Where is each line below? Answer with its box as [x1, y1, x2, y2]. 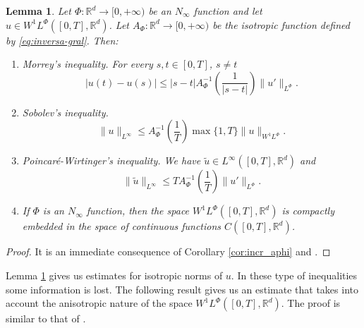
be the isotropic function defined [212, 17, 350, 32]
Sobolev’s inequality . [22, 104, 109, 119]
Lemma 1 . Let [6, 4, 71, 18]
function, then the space [86, 203, 190, 218]
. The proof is [281, 296, 341, 310]
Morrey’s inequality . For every [22, 56, 153, 71]
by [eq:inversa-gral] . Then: [6, 32, 119, 47]
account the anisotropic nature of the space [6, 296, 193, 310]
